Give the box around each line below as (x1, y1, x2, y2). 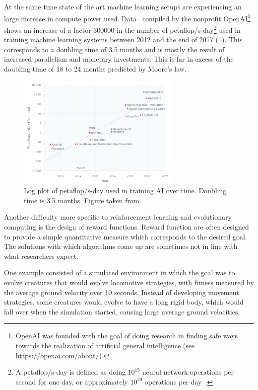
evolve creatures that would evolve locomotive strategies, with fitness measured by (4, 277, 254, 288)
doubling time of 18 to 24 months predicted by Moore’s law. (4, 63, 187, 74)
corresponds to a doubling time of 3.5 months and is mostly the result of (4, 44, 225, 54)
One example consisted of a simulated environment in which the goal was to (4, 267, 235, 278)
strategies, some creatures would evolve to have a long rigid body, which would (4, 297, 244, 307)
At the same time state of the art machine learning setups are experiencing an (4, 1, 242, 11)
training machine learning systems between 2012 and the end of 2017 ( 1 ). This (4, 34, 243, 45)
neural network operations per (142, 367, 234, 377)
